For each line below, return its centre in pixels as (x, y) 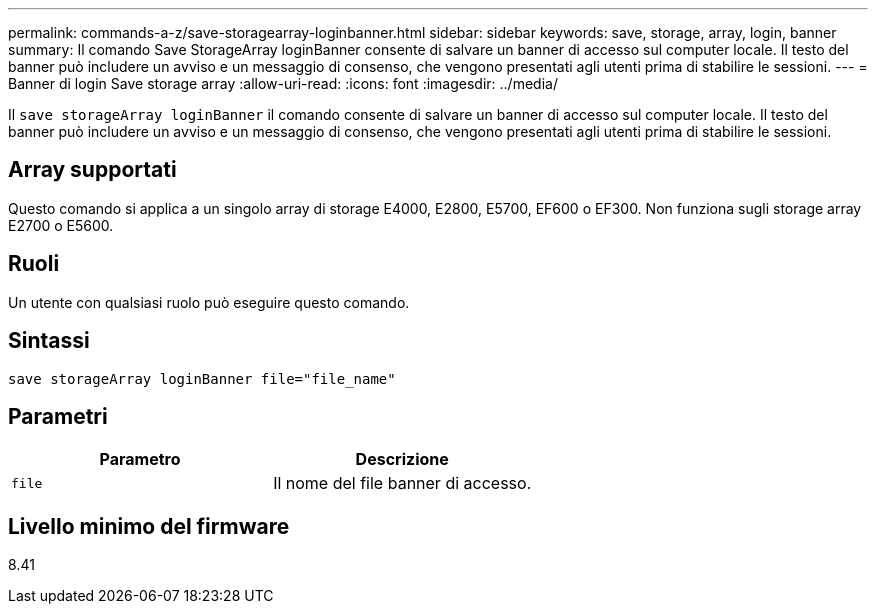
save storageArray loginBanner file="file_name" (202, 378)
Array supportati (92, 170)
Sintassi (49, 341)
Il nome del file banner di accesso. (402, 483)
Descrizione (402, 459)
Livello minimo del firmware (149, 526)
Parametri (58, 416)
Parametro (140, 459)
